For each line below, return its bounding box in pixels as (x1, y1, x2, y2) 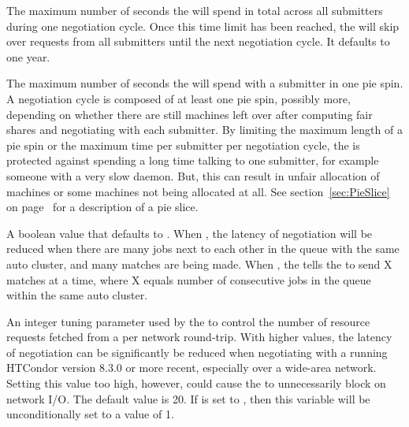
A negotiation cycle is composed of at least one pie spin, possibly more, (6, 90, 351, 106)
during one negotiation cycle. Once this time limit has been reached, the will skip (6, 17, 400, 34)
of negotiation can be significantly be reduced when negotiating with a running (6, 343, 388, 360)
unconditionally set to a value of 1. (6, 406, 174, 422)
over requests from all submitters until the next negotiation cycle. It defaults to (6, 33, 390, 50)
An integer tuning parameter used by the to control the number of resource (6, 313, 370, 329)
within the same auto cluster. (6, 287, 148, 303)
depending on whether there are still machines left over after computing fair (6, 106, 373, 122)
